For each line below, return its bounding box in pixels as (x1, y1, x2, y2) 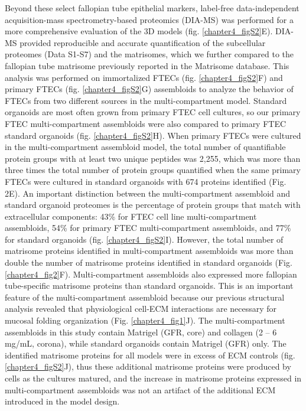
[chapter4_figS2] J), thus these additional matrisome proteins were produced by (5, 360, 291, 373)
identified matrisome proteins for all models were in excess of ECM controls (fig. (5, 348, 295, 361)
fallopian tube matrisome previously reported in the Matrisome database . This (5, 59, 289, 71)
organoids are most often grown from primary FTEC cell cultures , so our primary (5, 106, 301, 118)
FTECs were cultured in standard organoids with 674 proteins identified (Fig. (5, 175, 287, 187)
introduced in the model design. (5, 395, 120, 407)
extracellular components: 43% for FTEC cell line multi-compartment (5, 210, 257, 222)
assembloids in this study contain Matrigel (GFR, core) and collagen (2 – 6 (5, 325, 277, 338)
